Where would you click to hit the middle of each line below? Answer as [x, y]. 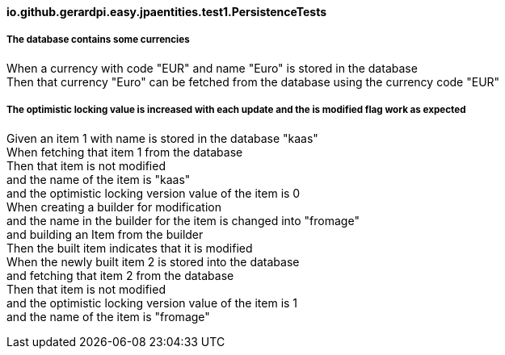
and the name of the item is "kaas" [99, 179]
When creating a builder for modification [114, 207]
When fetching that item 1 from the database [125, 152]
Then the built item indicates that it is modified [130, 248]
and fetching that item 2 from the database [120, 275]
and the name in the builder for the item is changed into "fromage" [183, 220]
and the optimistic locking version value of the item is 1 [152, 303]
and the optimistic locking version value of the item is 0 [154, 193]
